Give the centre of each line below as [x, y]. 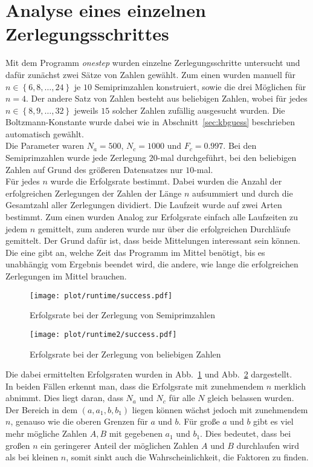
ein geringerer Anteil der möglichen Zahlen [120, 445]
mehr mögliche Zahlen [46, 433]
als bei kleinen [32, 457]
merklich [290, 386]
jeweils [86, 110]
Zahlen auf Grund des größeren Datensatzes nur [94, 169]
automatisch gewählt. [45, 133]
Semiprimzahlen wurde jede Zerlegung [76, 158]
